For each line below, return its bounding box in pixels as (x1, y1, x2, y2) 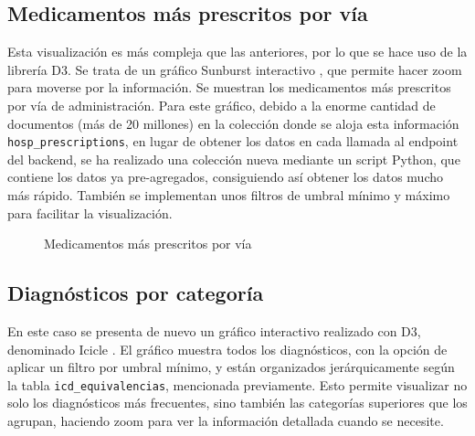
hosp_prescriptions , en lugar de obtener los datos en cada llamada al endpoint (7, 132, 459, 151)
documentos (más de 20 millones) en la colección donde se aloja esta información (7, 113, 459, 133)
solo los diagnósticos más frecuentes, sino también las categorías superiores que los (7, 393, 468, 412)
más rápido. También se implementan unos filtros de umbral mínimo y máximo (7, 186, 450, 205)
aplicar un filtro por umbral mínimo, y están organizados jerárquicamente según (7, 357, 455, 377)
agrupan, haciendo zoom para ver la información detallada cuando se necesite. (7, 411, 444, 431)
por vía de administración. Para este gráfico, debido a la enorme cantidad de (7, 95, 436, 114)
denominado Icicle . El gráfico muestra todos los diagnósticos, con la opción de (7, 339, 448, 358)
